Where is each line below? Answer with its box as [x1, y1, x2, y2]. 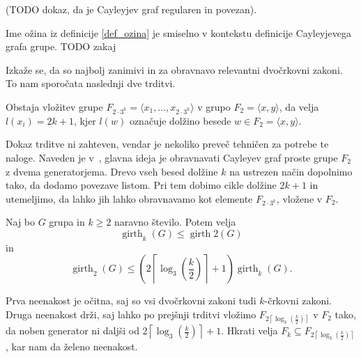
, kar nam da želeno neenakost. [6, 339, 138, 354]
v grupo [197, 99, 231, 114]
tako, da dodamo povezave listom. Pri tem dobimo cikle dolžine [6, 178, 277, 192]
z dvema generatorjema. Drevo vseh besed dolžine [6, 164, 218, 178]
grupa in [49, 215, 85, 229]
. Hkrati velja [221, 323, 278, 338]
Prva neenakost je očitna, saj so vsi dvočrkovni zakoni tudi [6, 293, 256, 308]
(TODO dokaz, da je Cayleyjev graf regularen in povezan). [6, 2, 257, 16]
